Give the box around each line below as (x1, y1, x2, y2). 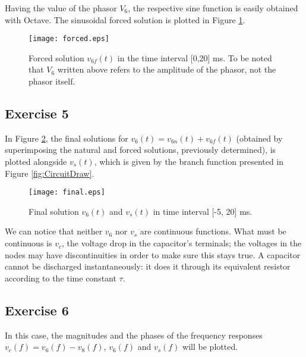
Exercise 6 (5, 300, 69, 319)
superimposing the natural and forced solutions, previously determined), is (5, 143, 276, 156)
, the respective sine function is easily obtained (128, 2, 298, 14)
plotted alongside (5, 155, 67, 168)
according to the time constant (5, 271, 116, 284)
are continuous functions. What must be (140, 225, 286, 237)
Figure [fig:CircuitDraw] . (5, 167, 94, 179)
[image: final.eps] (29, 188, 105, 197)
